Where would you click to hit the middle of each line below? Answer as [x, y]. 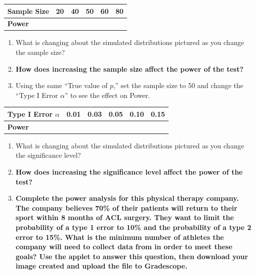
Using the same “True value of [62, 85]
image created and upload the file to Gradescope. [101, 266]
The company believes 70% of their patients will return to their [127, 207]
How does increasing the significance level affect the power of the [129, 172]
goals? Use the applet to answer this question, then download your [132, 256]
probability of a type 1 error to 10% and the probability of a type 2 [133, 227]
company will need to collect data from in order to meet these [124, 247]
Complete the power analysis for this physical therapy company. [127, 198]
